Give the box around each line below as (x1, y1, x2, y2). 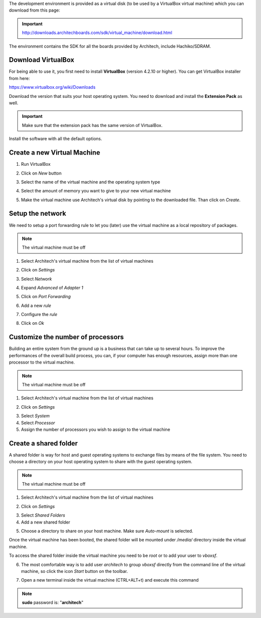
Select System (21, 413, 50, 419)
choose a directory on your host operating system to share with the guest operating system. (9, 459, 193, 465)
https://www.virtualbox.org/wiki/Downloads (9, 84, 96, 90)
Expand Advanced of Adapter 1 (21, 285, 84, 290)
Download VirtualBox (9, 56, 74, 64)
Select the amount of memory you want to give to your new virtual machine (21, 188, 171, 194)
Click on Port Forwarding (21, 294, 71, 300)
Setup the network (9, 209, 66, 218)
